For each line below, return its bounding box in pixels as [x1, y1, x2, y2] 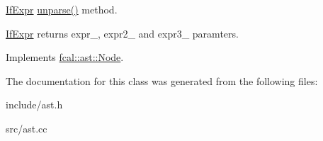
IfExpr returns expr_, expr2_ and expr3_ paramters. [6, 26, 239, 40]
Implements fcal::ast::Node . [6, 50, 124, 64]
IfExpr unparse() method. [6, 2, 118, 16]
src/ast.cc [6, 120, 47, 135]
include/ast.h [6, 97, 63, 112]
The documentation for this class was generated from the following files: [6, 73, 318, 88]
